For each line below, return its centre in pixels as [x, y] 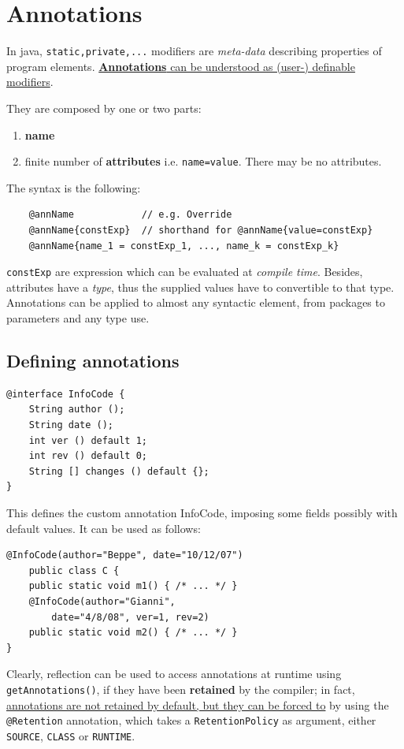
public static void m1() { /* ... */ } [133, 586]
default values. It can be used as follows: [104, 528]
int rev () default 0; [88, 456]
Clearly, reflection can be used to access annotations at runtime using [174, 674]
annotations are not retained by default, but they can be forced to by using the [198, 704]
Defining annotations [93, 361]
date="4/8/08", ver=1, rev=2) [130, 617]
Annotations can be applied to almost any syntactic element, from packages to [196, 302]
